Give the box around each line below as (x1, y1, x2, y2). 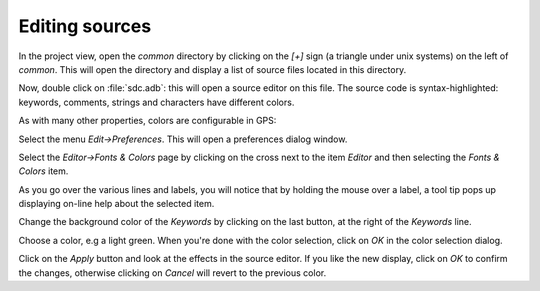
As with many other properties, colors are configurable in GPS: (18, 115, 277, 127)
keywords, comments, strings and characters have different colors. (18, 96, 295, 108)
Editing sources (18, 15, 152, 37)
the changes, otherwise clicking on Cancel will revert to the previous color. (18, 266, 327, 279)
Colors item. (18, 165, 69, 177)
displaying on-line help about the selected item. (18, 198, 215, 210)
